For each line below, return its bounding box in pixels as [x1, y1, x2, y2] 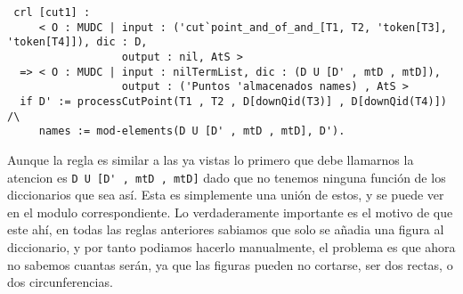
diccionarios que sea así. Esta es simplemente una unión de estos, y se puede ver [7, 185, 444, 204]
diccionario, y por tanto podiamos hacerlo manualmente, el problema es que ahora [7, 237, 456, 256]
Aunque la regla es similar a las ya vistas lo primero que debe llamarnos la [7, 150, 414, 168]
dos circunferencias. [7, 273, 113, 291]
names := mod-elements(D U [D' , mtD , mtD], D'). [38, 125, 345, 138]
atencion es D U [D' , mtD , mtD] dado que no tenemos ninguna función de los [7, 167, 446, 186]
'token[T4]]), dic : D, [7, 36, 148, 49]
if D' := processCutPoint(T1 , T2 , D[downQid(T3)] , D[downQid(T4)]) [20, 94, 447, 108]
